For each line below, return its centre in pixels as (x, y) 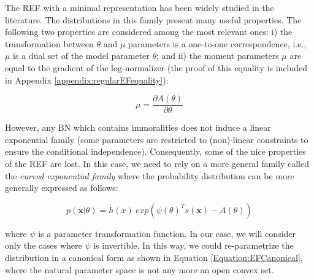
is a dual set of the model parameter (81, 56)
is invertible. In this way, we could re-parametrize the (193, 245)
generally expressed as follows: (62, 188)
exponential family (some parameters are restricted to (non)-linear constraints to (157, 139)
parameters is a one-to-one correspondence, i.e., (217, 43)
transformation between (49, 43)
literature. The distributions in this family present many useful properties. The (153, 19)
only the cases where (44, 245)
